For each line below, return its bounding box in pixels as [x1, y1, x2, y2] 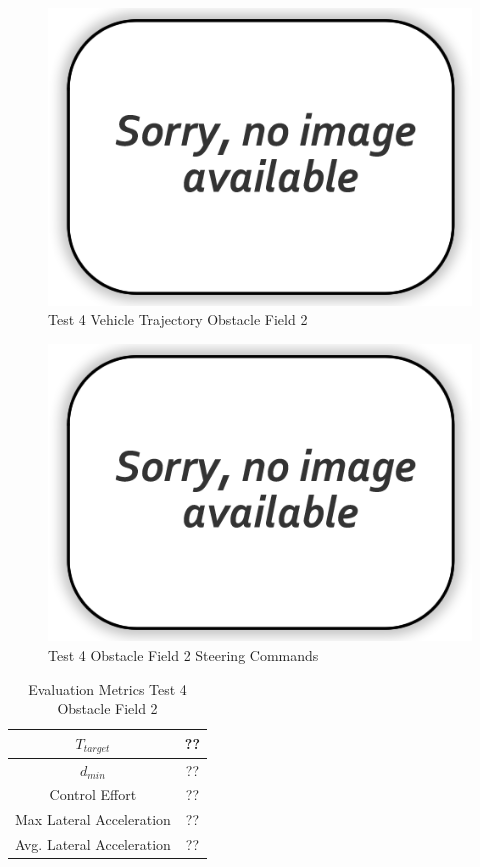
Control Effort [49, 784, 137, 805]
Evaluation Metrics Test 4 [28, 678, 187, 699]
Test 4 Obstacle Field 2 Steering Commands [48, 645, 319, 666]
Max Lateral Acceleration [15, 809, 171, 830]
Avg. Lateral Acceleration [15, 834, 171, 855]
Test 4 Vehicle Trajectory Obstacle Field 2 [48, 309, 308, 330]
